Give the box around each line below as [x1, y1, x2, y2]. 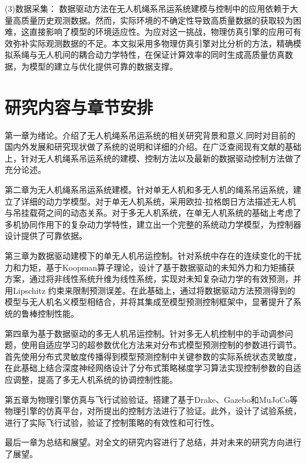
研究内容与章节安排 [5, 94, 154, 119]
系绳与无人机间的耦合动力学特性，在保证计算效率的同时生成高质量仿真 [12, 48, 285, 61]
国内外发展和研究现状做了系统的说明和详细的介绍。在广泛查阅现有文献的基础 [5, 140, 301, 153]
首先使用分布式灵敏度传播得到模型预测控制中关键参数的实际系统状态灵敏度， [5, 350, 301, 362]
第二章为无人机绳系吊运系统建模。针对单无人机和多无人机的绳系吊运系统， [5, 183, 293, 196]
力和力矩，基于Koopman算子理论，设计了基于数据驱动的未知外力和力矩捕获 [5, 261, 295, 273]
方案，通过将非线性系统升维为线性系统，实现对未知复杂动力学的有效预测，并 [5, 272, 301, 285]
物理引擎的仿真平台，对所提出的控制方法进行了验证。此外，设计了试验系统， [5, 405, 301, 417]
